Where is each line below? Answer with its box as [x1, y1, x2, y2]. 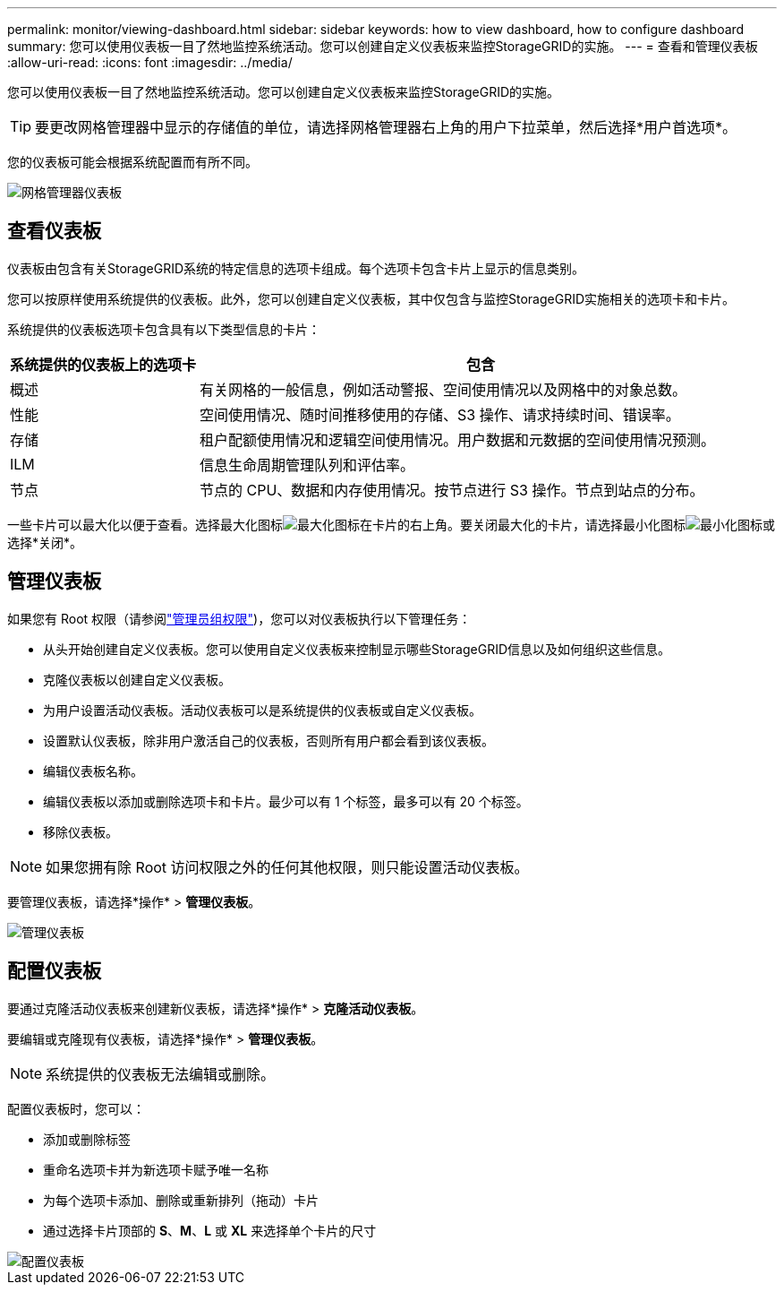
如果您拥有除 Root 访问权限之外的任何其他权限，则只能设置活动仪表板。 [46, 857, 529, 876]
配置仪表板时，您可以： [7, 1100, 145, 1116]
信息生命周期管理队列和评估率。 [200, 455, 415, 474]
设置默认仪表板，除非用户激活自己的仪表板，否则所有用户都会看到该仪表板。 [43, 732, 494, 748]
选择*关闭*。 [7, 534, 83, 550]
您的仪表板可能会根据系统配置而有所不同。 [7, 154, 258, 169]
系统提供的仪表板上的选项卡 [10, 355, 197, 374]
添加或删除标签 [43, 1131, 131, 1147]
